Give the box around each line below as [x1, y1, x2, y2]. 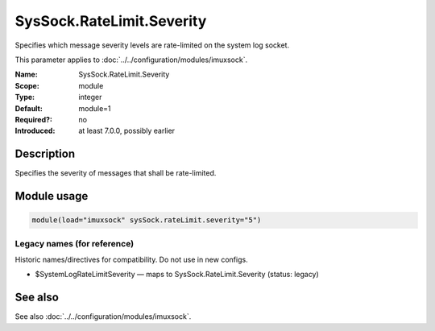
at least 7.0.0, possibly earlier [78, 126, 176, 136]
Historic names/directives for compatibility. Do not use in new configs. [14, 254, 249, 264]
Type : [14, 93, 35, 102]
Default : [14, 103, 43, 113]
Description [14, 147, 76, 161]
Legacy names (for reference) [14, 238, 135, 249]
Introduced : [14, 126, 56, 136]
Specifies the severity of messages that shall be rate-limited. [14, 168, 217, 178]
